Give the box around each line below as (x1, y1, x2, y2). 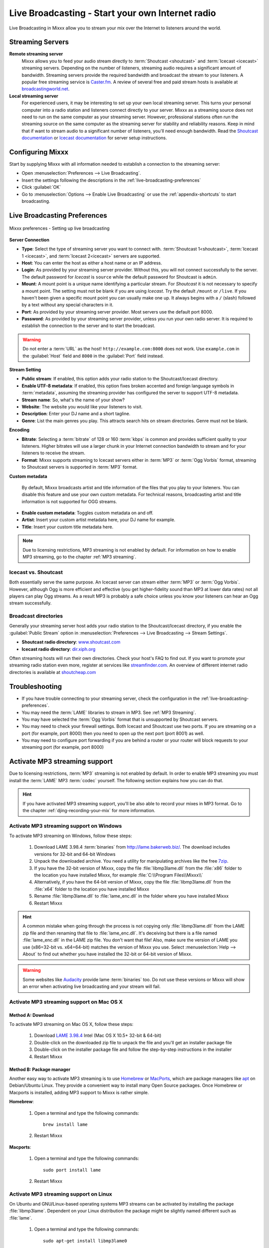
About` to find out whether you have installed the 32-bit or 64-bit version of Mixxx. (22, 951, 193, 957)
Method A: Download (9, 1012, 54, 1018)
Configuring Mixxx (9, 148, 69, 156)
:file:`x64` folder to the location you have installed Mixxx (34, 886, 149, 892)
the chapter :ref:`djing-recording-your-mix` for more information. (22, 807, 155, 813)
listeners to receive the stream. (21, 450, 86, 456)
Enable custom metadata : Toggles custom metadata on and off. (21, 510, 154, 516)
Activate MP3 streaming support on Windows (9, 822, 122, 829)
